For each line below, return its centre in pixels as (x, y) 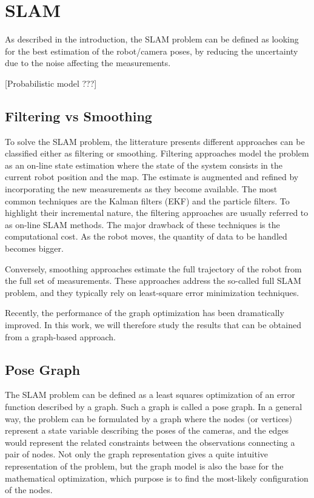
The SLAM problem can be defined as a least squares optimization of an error (150, 395)
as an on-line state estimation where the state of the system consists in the (144, 165)
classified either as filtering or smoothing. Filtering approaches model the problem (157, 153)
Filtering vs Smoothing (78, 116)
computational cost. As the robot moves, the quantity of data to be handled (146, 236)
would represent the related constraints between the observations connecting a (150, 442)
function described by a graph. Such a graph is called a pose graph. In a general (154, 406)
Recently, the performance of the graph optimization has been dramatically (145, 313)
